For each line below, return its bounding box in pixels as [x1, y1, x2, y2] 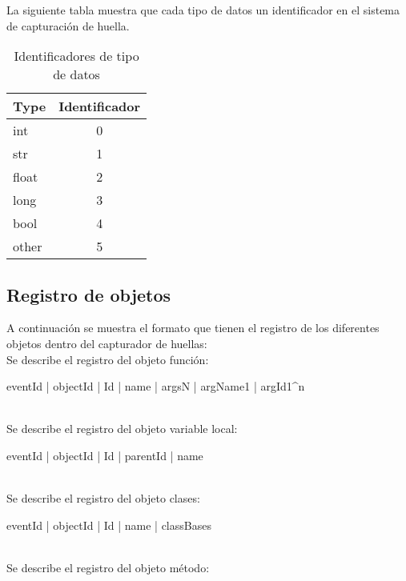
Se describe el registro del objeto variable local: [6, 420, 238, 437]
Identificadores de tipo [14, 46, 139, 66]
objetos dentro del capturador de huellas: [6, 335, 207, 351]
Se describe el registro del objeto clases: [6, 490, 200, 507]
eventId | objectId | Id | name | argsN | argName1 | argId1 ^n [6, 378, 305, 395]
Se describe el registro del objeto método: [6, 559, 210, 575]
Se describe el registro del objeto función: [6, 351, 209, 367]
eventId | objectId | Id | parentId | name [6, 447, 203, 463]
